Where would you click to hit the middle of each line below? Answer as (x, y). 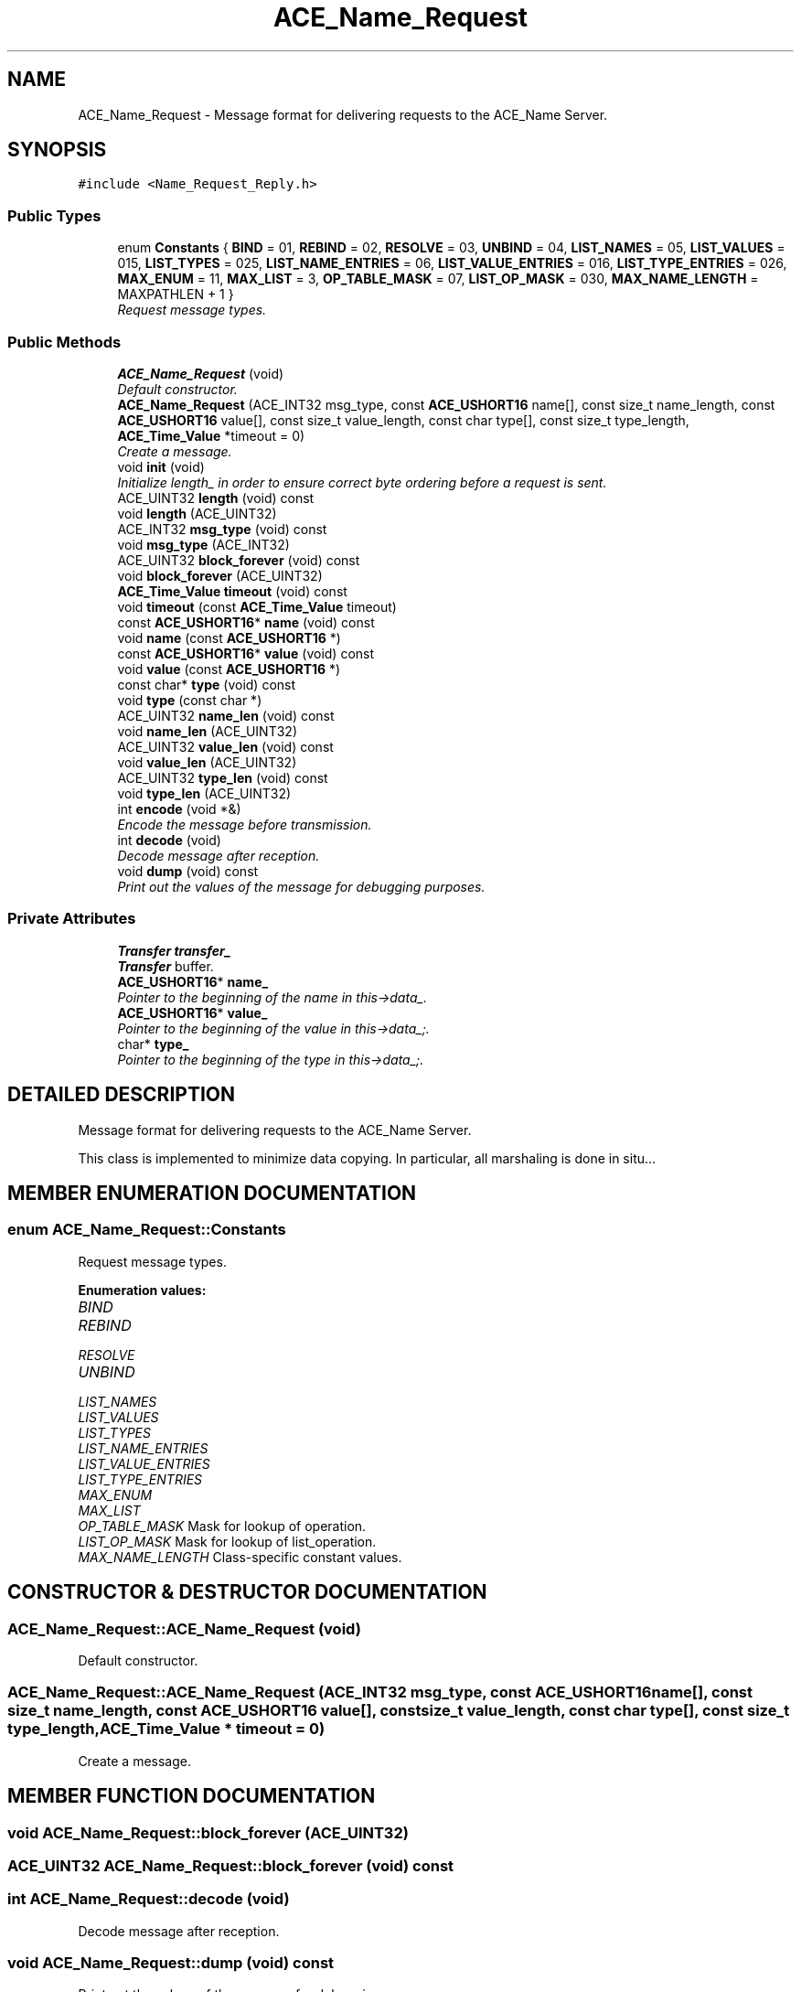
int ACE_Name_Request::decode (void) (149, 1899)
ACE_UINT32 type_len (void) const (223, 777)
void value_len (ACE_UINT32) (207, 762)
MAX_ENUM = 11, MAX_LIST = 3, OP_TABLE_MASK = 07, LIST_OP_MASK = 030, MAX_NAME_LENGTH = (438, 279)
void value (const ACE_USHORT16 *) (229, 669)
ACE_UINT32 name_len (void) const (226, 715)
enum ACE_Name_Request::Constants (147, 1230)
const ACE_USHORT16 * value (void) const (246, 653)
